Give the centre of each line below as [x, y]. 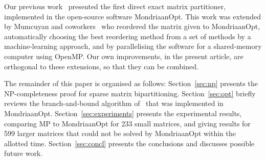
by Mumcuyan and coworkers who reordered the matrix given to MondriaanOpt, [132, 26]
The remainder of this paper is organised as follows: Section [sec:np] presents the [131, 83]
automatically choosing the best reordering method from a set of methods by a [128, 36]
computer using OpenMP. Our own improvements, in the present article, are [124, 56]
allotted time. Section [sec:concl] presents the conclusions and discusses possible [129, 143]
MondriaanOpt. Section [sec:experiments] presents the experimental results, [123, 113]
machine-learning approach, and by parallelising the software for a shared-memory [133, 46]
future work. [24, 153]
